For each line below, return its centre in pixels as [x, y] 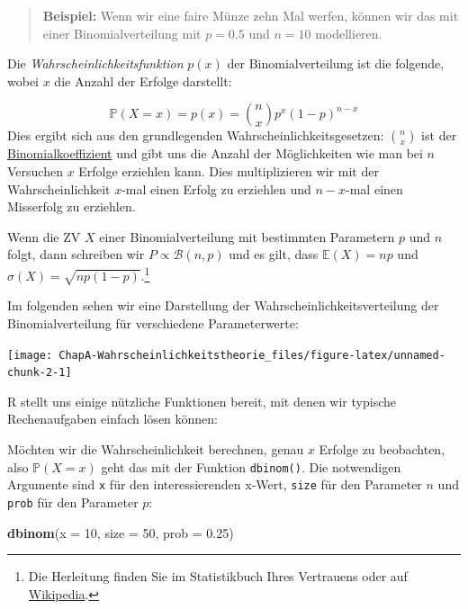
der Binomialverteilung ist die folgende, [336, 63]
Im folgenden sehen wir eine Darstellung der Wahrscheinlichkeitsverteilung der [223, 305]
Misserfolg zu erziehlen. [72, 206]
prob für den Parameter [73, 502]
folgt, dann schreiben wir [76, 254]
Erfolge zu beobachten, [382, 449]
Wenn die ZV [44, 236]
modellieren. [349, 33]
